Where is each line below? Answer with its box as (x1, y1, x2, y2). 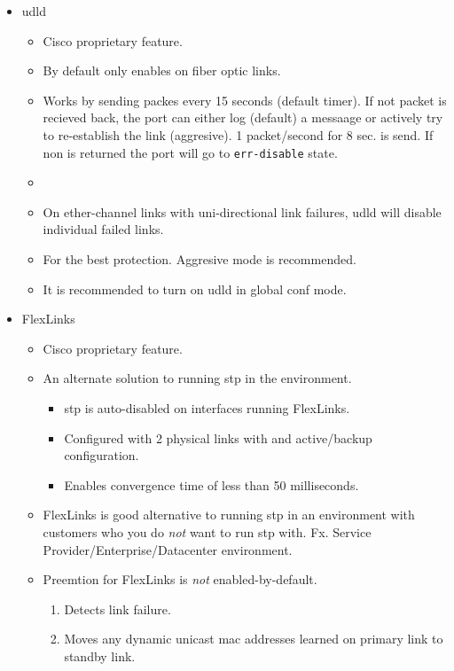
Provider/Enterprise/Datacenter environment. (43, 540, 293, 558)
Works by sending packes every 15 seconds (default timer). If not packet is (43, 90, 447, 109)
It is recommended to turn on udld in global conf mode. (43, 279, 347, 298)
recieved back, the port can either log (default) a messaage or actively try (43, 108, 443, 127)
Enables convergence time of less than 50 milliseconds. (64, 475, 359, 494)
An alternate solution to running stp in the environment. (43, 369, 352, 387)
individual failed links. (43, 220, 164, 238)
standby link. (64, 646, 136, 665)
